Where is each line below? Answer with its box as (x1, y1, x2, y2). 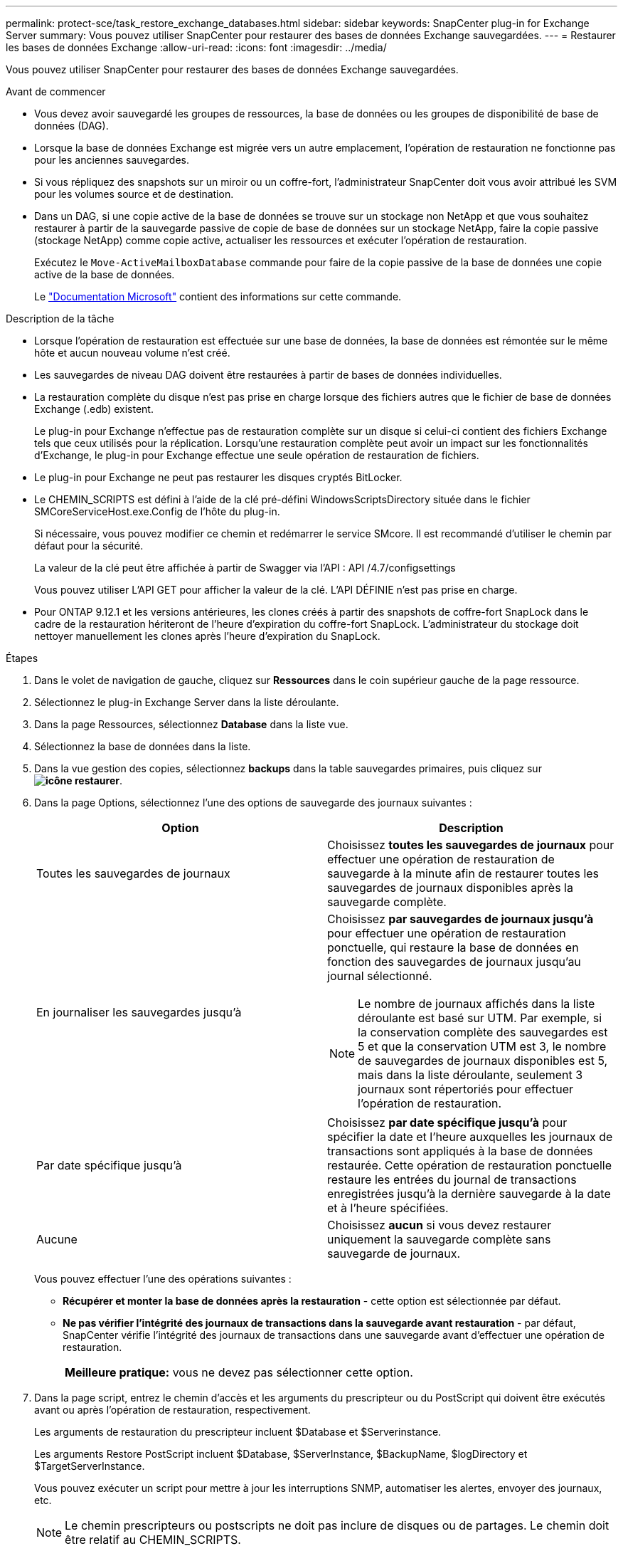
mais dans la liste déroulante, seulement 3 (358, 1068, 583, 1082)
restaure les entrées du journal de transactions (327, 1172, 577, 1187)
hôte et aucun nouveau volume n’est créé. (34, 347, 230, 359)
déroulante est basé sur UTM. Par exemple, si (358, 1011, 602, 1025)
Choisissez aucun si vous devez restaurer (327, 1218, 552, 1232)
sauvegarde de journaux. (327, 1246, 461, 1261)
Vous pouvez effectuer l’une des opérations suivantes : (34, 1273, 292, 1285)
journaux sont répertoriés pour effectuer (358, 1082, 574, 1096)
